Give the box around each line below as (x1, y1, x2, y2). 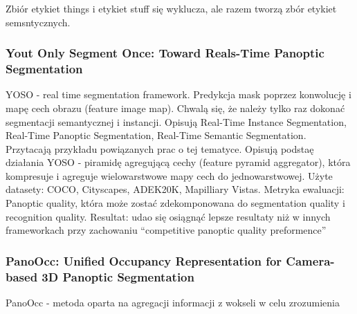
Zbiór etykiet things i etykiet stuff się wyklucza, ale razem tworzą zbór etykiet (6, 1, 337, 15)
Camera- (286, 252, 335, 269)
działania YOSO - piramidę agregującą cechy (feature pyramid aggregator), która (6, 155, 351, 169)
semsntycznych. (6, 15, 71, 29)
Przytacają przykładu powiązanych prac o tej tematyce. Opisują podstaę (6, 141, 314, 156)
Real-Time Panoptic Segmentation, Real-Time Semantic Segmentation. (6, 128, 306, 142)
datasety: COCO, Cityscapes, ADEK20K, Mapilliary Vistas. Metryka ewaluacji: (6, 182, 345, 196)
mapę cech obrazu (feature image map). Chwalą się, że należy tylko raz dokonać (6, 100, 345, 115)
